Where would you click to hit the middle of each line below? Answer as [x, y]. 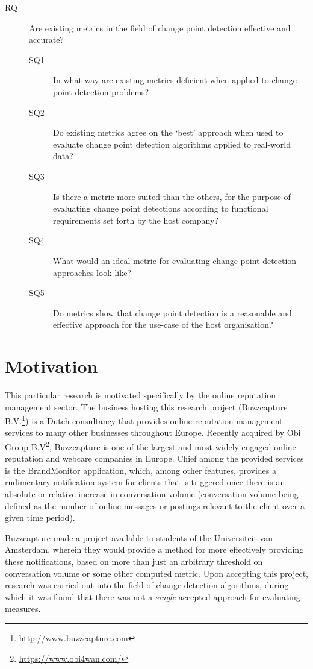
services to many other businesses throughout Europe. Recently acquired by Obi [153, 432]
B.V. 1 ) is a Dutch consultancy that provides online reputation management [144, 420]
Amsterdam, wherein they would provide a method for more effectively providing [154, 549]
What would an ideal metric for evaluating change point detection [175, 260]
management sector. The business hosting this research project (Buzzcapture [146, 407]
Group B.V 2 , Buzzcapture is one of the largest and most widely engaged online [150, 446]
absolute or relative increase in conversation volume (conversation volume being [152, 494]
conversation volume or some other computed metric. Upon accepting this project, [157, 573]
